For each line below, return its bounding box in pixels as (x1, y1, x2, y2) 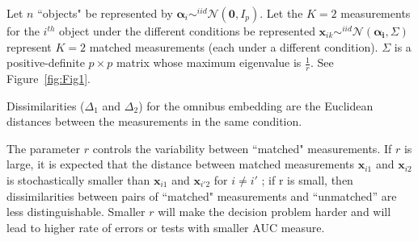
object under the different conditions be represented (59, 23, 315, 39)
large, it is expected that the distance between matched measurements (6, 156, 355, 172)
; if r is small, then (261, 171, 353, 188)
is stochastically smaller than (6, 171, 150, 188)
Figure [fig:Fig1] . (6, 70, 91, 87)
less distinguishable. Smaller (6, 203, 146, 220)
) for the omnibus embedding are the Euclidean (138, 97, 374, 114)
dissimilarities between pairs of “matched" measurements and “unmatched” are (6, 187, 397, 204)
